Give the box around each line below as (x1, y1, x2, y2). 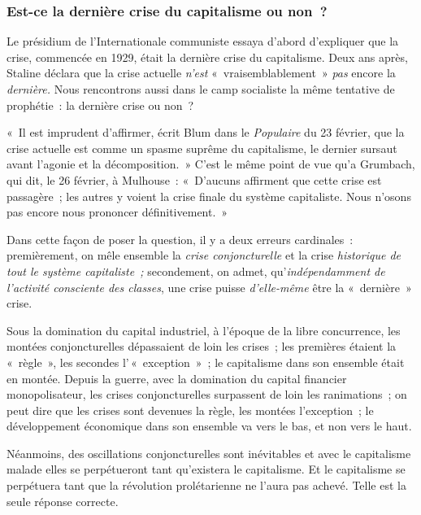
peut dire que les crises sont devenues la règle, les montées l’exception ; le (7, 401, 374, 418)
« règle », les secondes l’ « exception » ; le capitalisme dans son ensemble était (7, 353, 405, 370)
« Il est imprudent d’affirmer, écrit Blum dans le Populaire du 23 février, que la (7, 124, 405, 141)
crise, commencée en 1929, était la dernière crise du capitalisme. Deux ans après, (7, 48, 408, 65)
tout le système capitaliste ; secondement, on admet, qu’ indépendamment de (7, 262, 385, 279)
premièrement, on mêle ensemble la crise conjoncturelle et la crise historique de (7, 247, 401, 264)
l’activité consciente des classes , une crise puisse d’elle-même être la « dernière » (7, 278, 412, 295)
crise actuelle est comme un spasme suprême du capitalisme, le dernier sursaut (7, 139, 397, 156)
